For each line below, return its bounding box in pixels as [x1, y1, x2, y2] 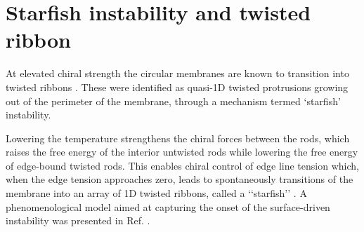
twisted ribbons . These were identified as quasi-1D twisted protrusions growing [6, 79, 349, 94]
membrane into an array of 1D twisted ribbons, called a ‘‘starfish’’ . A [6, 186, 307, 200]
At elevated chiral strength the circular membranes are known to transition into [6, 66, 349, 81]
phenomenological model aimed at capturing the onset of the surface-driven [6, 199, 330, 214]
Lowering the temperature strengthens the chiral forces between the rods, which [6, 130, 350, 145]
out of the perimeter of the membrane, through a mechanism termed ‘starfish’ [6, 93, 341, 108]
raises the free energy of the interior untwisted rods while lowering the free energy [6, 144, 358, 159]
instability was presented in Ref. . [6, 213, 150, 228]
